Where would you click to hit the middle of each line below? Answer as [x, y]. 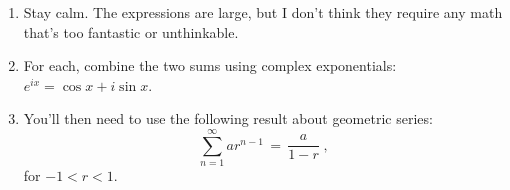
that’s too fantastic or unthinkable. [131, 31]
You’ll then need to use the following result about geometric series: [228, 118]
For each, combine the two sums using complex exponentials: [210, 65]
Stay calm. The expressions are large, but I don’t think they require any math [263, 12]
